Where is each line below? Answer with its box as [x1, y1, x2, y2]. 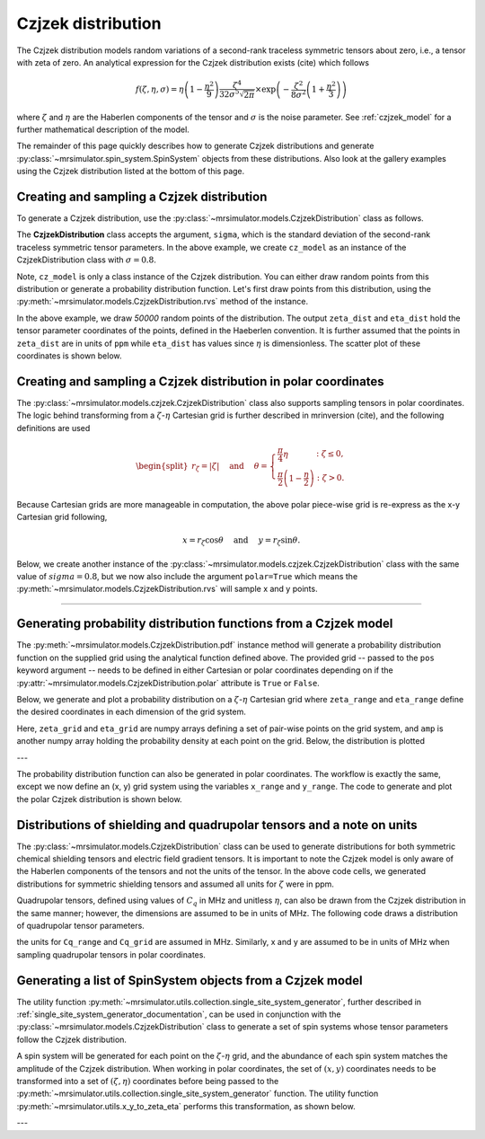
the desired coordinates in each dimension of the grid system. [16, 706, 246, 718]
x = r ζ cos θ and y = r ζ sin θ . [182, 535, 301, 547]
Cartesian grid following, [16, 511, 108, 522]
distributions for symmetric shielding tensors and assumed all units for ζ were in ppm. [16, 879, 334, 889]
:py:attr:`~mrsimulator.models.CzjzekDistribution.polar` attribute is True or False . [16, 677, 321, 688]
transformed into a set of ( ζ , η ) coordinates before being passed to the [16, 1075, 279, 1086]
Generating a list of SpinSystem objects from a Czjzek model [16, 973, 363, 988]
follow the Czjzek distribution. [16, 1034, 128, 1045]
